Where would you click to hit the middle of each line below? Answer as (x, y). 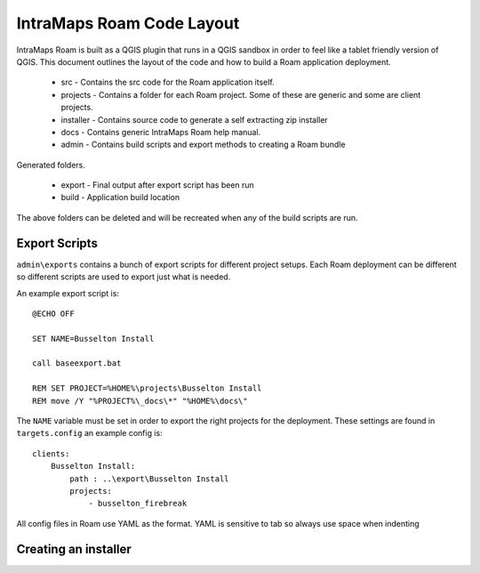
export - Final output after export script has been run (158, 185)
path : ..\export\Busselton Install (150, 479)
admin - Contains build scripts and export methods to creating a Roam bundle (203, 145)
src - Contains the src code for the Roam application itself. (168, 82)
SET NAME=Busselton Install (93, 339)
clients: (51, 453)
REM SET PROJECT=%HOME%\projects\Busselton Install (147, 388)
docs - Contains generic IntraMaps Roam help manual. (161, 132)
